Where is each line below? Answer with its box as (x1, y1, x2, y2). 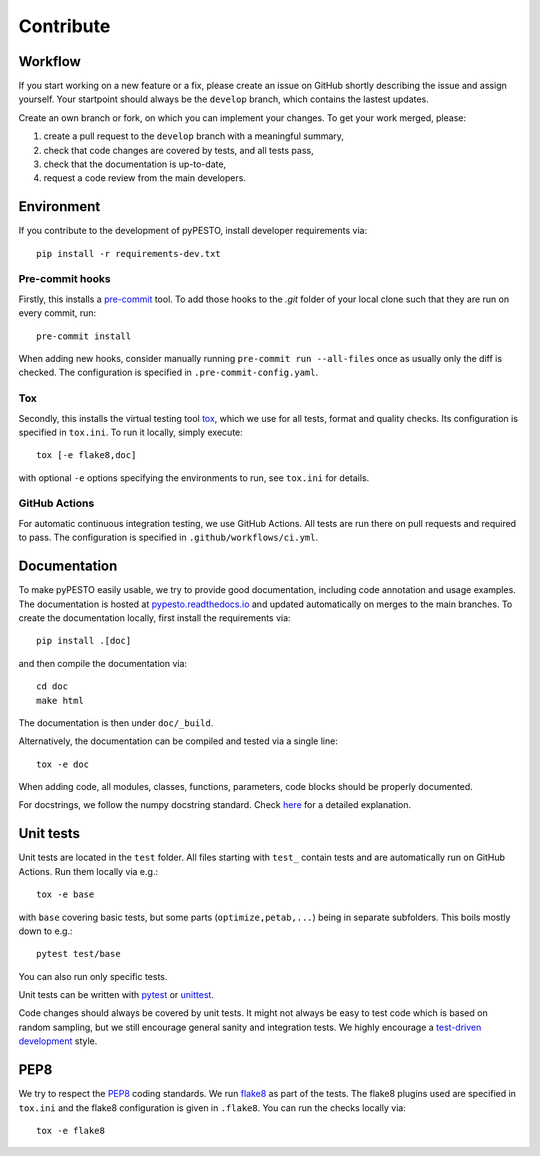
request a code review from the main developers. (43, 172, 247, 184)
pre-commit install (36, 330, 132, 342)
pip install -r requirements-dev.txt (36, 248, 222, 259)
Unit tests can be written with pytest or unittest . (18, 989, 215, 1001)
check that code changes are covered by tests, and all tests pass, (43, 144, 314, 156)
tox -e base (36, 889, 95, 900)
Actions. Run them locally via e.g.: (18, 865, 159, 877)
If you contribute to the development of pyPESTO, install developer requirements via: (18, 225, 368, 237)
